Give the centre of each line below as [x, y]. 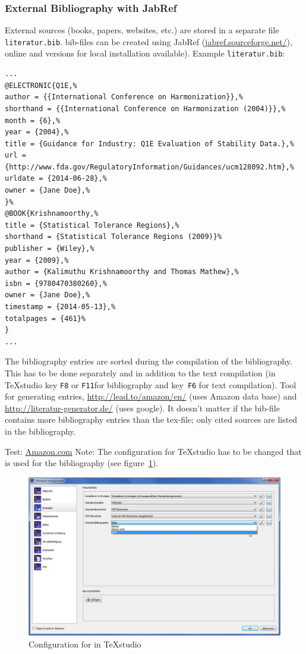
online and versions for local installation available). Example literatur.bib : [145, 53]
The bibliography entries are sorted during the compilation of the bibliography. [149, 361]
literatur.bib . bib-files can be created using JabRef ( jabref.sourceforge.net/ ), [149, 41]
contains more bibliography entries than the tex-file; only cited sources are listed [151, 419]
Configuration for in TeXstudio [85, 644]
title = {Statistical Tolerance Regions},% [92, 225]
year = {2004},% [37, 132]
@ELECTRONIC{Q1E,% [41, 85]
